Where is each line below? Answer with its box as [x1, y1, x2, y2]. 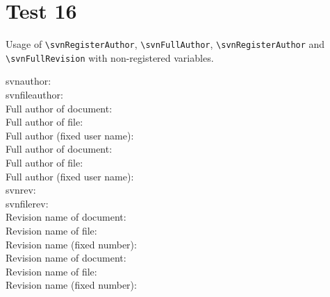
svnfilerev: [6, 196, 49, 210]
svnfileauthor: [6, 87, 63, 102]
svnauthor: [6, 74, 51, 88]
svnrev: [6, 183, 36, 197]
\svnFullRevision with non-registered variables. [6, 50, 214, 65]
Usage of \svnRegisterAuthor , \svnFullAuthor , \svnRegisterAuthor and [6, 37, 325, 51]
